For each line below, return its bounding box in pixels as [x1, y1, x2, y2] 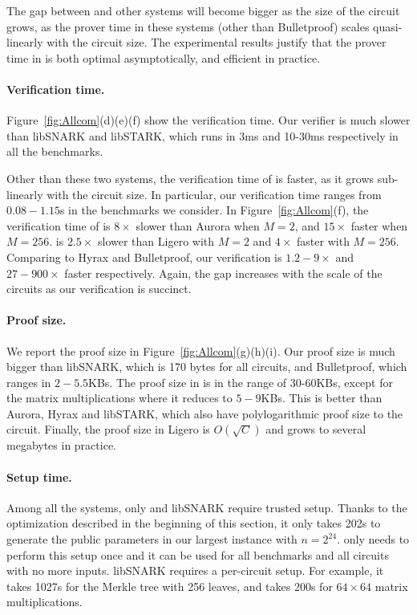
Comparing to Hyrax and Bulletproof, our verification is [6, 248, 282, 265]
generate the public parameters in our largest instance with [6, 531, 298, 548]
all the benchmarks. [6, 143, 103, 160]
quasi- [373, 18, 403, 35]
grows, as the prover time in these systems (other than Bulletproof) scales [6, 18, 370, 35]
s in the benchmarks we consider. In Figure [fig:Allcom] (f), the [59, 202, 369, 218]
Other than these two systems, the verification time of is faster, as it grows [6, 169, 374, 186]
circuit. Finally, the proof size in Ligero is [6, 421, 210, 438]
